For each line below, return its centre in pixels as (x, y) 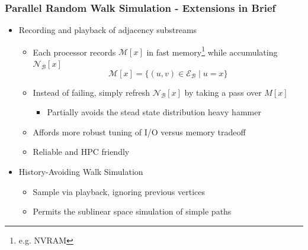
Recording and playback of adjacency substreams (108, 30)
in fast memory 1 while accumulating (212, 51)
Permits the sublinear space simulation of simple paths (132, 211)
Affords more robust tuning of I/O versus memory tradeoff (139, 132)
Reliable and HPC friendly (81, 152)
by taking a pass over (223, 92)
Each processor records (74, 52)
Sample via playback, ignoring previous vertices (119, 191)
